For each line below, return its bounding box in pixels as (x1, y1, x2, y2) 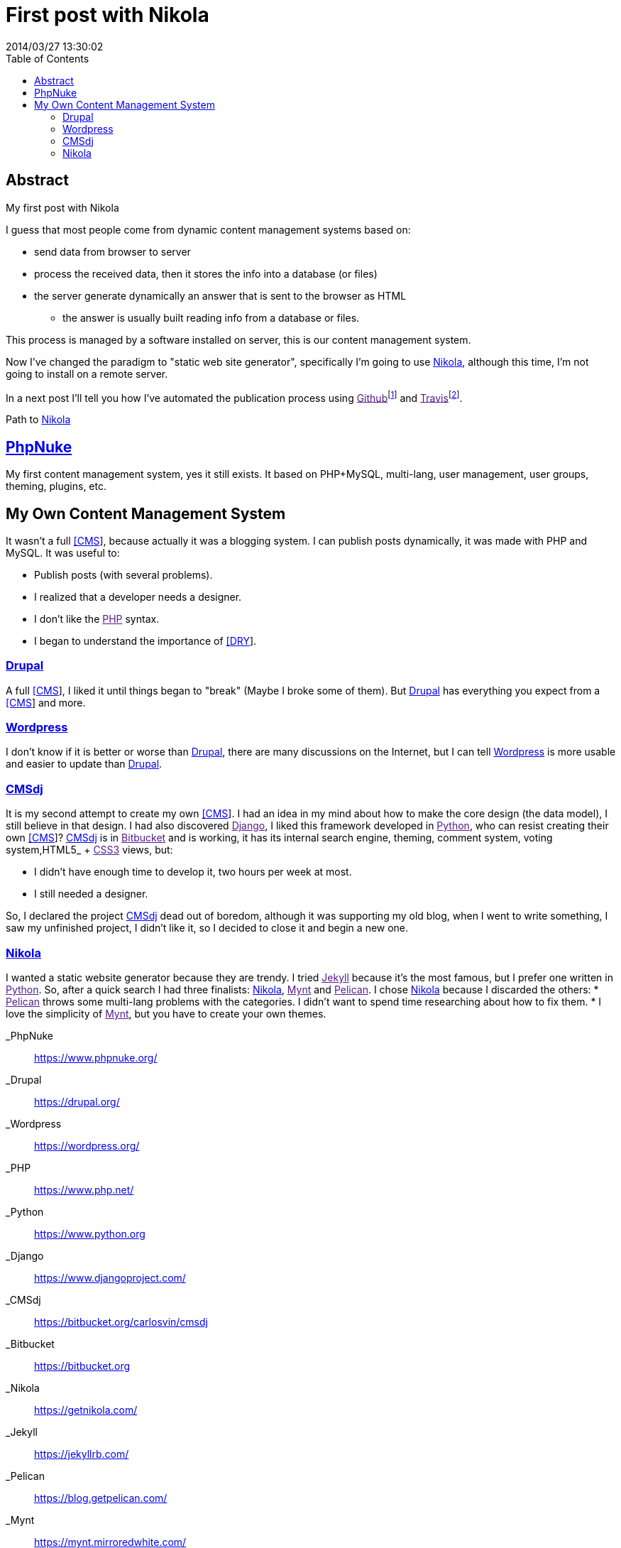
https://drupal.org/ (34, 1095, 120, 1108)
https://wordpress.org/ (34, 1139, 140, 1152)
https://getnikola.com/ (34, 1403, 138, 1416)
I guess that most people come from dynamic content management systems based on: (6, 223, 411, 236)
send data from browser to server (34, 245, 191, 258)
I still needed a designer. (34, 888, 148, 900)
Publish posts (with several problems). (34, 568, 213, 581)
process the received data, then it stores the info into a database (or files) (34, 267, 378, 280)
